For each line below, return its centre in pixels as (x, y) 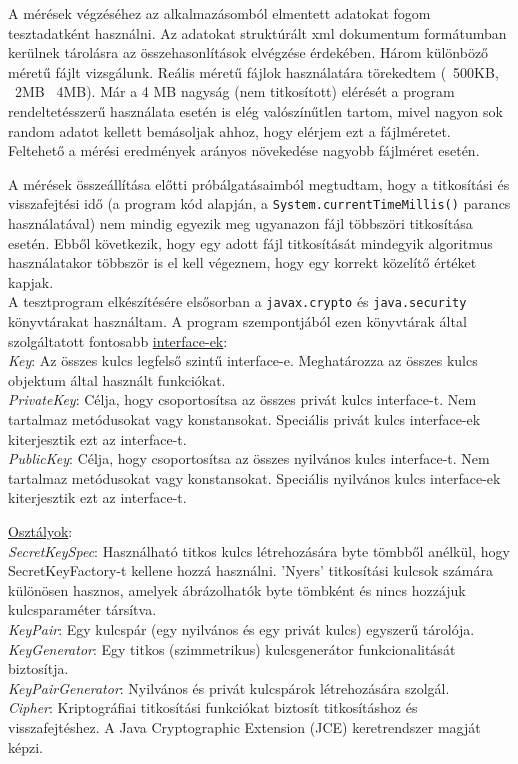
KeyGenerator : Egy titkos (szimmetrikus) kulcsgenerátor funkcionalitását (232, 648)
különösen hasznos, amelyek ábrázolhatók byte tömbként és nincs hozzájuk (237, 589)
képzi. (25, 746)
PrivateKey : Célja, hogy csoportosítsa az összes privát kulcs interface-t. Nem (242, 399)
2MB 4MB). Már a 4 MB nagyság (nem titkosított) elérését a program (234, 91)
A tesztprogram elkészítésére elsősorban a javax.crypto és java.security (237, 301)
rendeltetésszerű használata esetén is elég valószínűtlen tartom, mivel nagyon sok (255, 110)
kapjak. (31, 281)
